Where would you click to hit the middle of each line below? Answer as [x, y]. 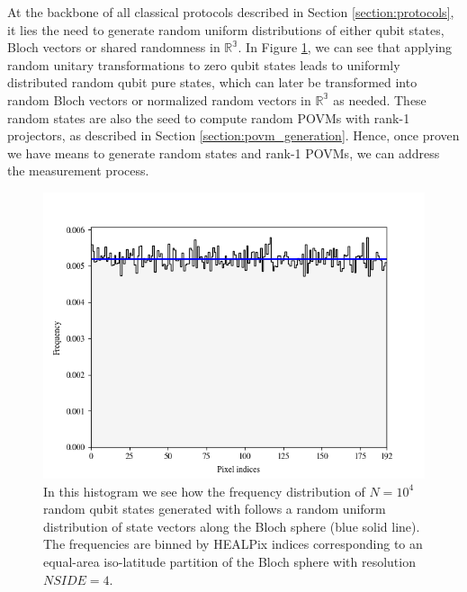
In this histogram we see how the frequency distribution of [204, 491]
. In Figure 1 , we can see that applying [345, 47]
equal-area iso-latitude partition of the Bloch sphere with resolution [229, 561]
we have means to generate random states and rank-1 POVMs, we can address [224, 152]
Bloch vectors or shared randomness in [114, 47]
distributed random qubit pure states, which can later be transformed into [212, 82]
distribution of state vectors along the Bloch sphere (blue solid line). [232, 526]
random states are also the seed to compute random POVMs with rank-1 [209, 117]
